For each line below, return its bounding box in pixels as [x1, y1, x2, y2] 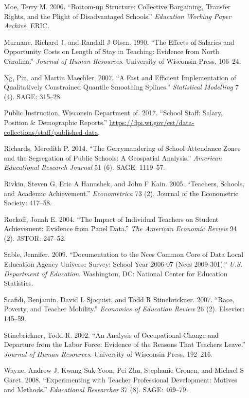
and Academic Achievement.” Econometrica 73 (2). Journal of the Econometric [4, 188, 239, 198]
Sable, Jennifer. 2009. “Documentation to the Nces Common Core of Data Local [4, 249, 244, 259]
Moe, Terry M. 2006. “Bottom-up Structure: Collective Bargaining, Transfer [4, 1, 231, 11]
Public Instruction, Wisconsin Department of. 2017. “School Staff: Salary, [4, 108, 223, 118]
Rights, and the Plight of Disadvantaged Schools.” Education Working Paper [4, 11, 231, 21]
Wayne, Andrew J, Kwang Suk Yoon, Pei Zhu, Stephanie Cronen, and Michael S [4, 365, 244, 375]
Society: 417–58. [4, 198, 52, 208]
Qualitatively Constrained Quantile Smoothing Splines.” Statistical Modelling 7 [4, 82, 239, 92]
